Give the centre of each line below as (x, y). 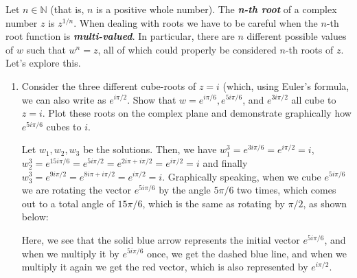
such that (46, 49)
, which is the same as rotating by (214, 203)
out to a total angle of (68, 203)
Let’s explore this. (43, 63)
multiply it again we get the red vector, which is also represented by (165, 267)
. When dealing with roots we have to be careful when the (196, 22)
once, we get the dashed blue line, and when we (247, 253)
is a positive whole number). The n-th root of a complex (217, 9)
